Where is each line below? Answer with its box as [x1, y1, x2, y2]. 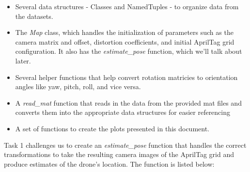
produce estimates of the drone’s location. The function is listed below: [4, 158, 215, 169]
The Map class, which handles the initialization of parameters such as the [15, 27, 234, 37]
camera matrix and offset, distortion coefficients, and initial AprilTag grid [15, 36, 234, 47]
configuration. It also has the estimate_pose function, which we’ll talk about [15, 46, 242, 56]
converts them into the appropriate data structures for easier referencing [15, 107, 231, 117]
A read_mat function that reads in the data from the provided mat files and [15, 97, 242, 108]
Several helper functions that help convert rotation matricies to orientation [15, 72, 238, 82]
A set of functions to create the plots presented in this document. [15, 123, 210, 133]
